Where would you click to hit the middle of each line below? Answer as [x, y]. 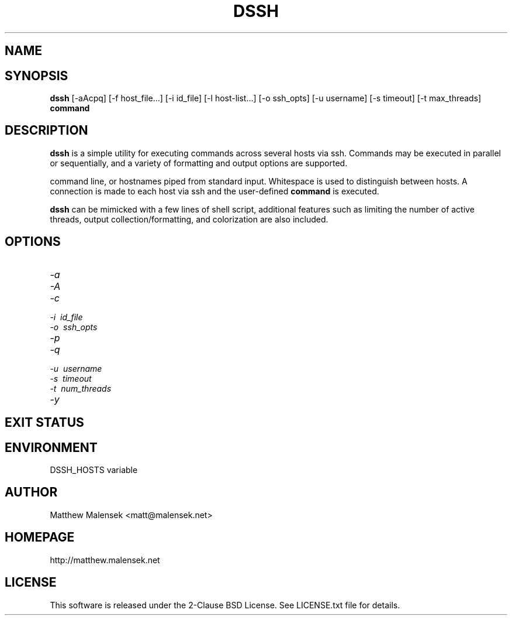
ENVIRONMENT [51, 447]
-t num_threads [81, 388]
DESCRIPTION [46, 131]
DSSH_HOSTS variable [94, 470]
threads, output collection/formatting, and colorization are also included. [189, 219]
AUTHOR [31, 492]
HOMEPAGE [40, 537]
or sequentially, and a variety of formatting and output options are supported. [199, 163]
